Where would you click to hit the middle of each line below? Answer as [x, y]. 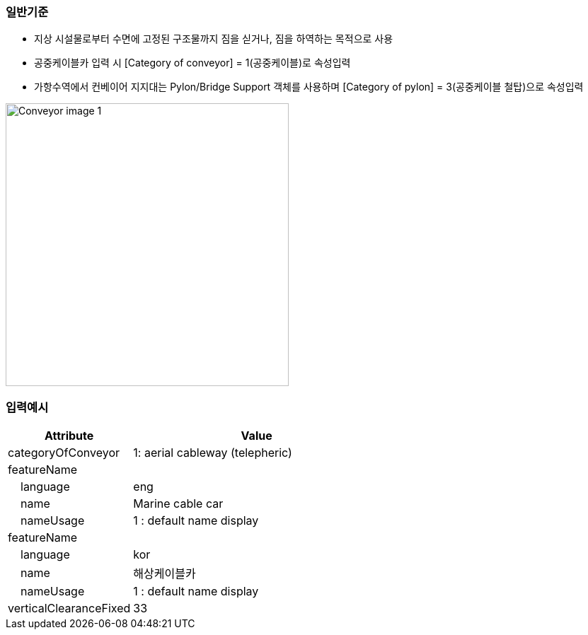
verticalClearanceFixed [69, 608]
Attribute [69, 436]
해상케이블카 [165, 574]
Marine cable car [178, 504]
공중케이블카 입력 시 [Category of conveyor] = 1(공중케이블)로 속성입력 [192, 63]
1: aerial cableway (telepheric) [213, 453]
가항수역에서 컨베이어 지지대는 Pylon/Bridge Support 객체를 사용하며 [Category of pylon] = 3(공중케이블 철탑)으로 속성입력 [309, 87]
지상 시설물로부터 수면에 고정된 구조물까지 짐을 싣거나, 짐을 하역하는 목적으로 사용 [214, 39]
